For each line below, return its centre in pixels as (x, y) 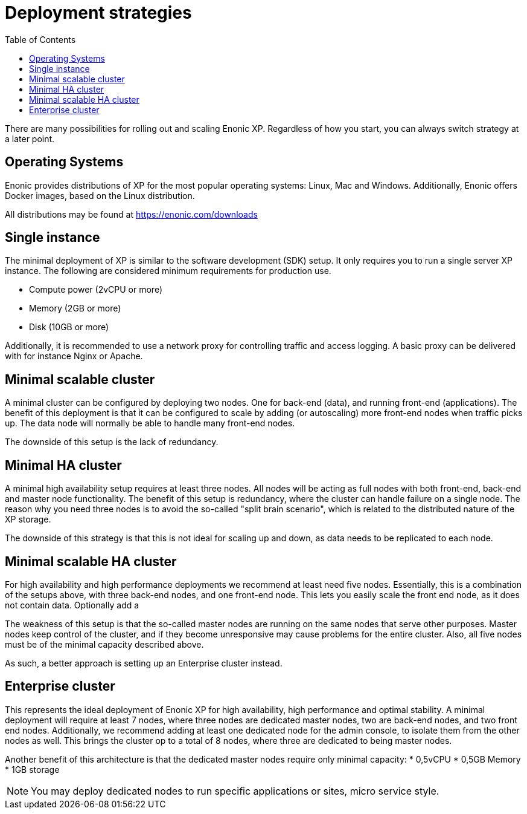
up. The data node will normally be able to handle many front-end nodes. (150, 423)
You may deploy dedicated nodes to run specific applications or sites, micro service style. (235, 791)
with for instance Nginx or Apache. (74, 356)
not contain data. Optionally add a (72, 605)
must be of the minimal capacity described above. (104, 644)
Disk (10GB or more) (69, 327)
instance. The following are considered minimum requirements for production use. (168, 271)
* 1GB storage (32, 769)
